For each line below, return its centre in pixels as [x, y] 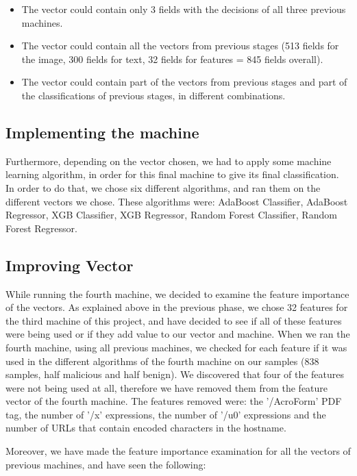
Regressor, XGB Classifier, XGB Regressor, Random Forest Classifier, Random [171, 215]
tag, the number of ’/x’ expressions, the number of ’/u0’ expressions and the [166, 414]
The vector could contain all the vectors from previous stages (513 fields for [180, 46]
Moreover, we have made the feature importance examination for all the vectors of [178, 451]
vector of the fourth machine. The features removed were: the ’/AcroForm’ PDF [174, 401]
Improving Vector [70, 265]
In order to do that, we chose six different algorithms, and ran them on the [163, 187]
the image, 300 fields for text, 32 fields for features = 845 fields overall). [172, 59]
